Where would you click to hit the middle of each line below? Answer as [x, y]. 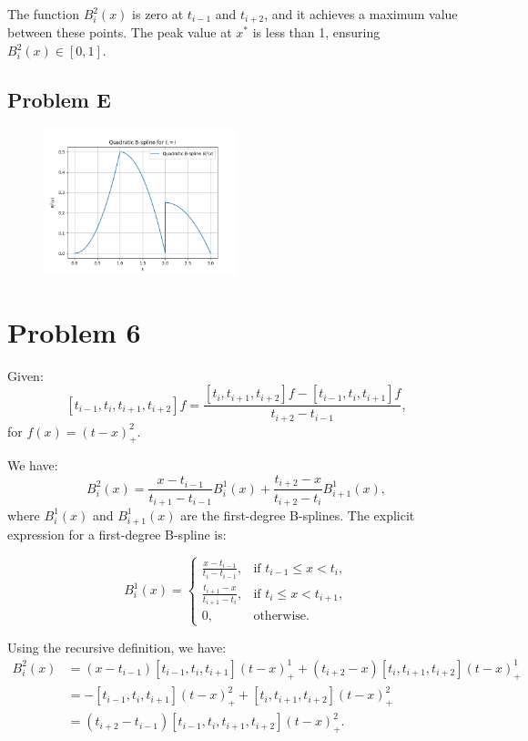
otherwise [280, 617]
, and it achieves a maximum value [361, 14]
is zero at [158, 14]
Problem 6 [74, 331]
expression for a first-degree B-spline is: [117, 534]
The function [43, 14]
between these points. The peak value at [120, 32]
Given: [25, 375]
